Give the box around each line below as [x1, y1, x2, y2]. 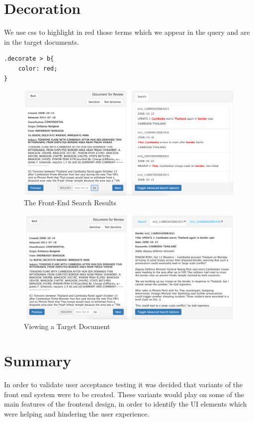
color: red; [18, 65, 58, 72]
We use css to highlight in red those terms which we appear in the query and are [4, 27, 250, 37]
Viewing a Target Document [24, 321, 110, 332]
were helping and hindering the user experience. [4, 408, 150, 419]
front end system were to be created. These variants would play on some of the [4, 389, 245, 399]
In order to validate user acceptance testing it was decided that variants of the [4, 379, 243, 390]
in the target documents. [4, 36, 80, 47]
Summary [4, 350, 72, 371]
